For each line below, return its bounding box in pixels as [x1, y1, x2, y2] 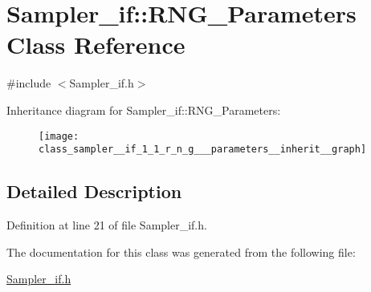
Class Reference [6, 28, 185, 61]
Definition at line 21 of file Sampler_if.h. [6, 217, 207, 233]
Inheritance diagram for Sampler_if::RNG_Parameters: [6, 101, 281, 118]
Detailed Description [6, 179, 182, 204]
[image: [39, 130, 79, 142]
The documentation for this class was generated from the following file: [6, 243, 356, 260]
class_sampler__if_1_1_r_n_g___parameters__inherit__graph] [39, 144, 367, 156]
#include [6, 75, 51, 91]
